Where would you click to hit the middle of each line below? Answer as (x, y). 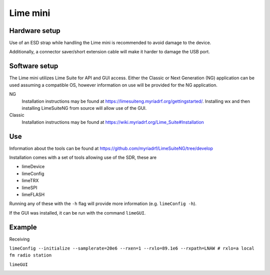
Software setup (34, 66)
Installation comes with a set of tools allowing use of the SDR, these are (83, 157)
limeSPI (29, 188)
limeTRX (30, 181)
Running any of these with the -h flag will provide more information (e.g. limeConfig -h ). (103, 204)
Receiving (19, 239)
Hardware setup (35, 31)
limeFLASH (33, 194)
